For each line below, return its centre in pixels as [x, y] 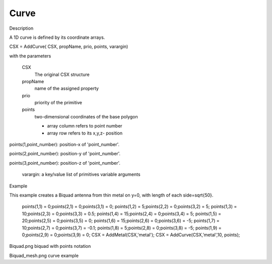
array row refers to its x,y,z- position [85, 133]
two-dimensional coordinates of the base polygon [86, 116]
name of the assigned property [67, 89]
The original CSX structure [62, 74]
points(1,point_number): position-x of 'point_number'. [64, 145]
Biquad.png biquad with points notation [50, 246]
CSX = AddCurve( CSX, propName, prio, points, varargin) [69, 47]
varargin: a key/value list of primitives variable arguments [81, 174]
